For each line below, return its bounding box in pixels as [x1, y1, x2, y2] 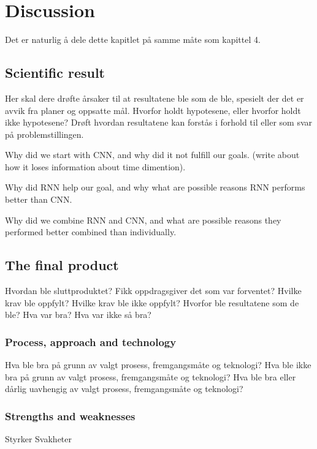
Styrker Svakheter [5, 432, 72, 445]
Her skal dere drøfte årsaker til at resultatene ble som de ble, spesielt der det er [5, 91, 304, 104]
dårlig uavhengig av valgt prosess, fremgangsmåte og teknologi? [5, 382, 243, 395]
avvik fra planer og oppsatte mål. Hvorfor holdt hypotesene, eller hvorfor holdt [5, 104, 301, 116]
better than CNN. [5, 193, 72, 206]
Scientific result [5, 63, 105, 82]
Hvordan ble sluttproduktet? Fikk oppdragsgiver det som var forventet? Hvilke [5, 284, 302, 297]
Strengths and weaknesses [5, 408, 136, 423]
